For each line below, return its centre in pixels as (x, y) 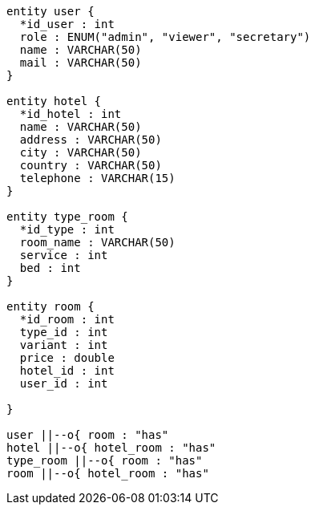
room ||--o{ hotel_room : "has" (108, 473)
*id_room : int (67, 319)
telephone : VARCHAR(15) (97, 178)
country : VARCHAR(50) (91, 165)
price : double (67, 358)
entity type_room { (67, 217)
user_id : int (64, 383)
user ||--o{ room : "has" (88, 435)
